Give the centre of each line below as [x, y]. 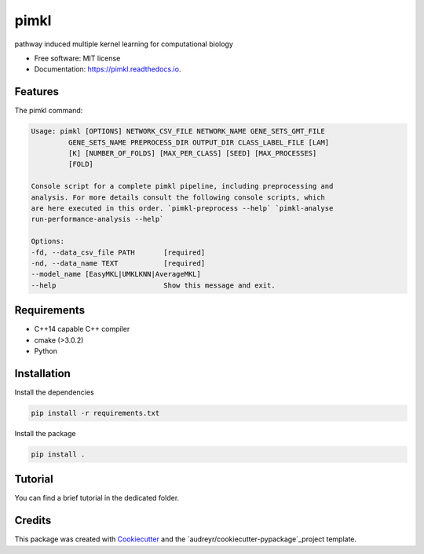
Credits [33, 521]
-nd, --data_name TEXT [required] [118, 263]
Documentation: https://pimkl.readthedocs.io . [108, 69]
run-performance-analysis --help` [97, 219]
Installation [42, 373]
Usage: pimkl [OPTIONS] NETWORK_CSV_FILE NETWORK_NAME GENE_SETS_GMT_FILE [178, 131]
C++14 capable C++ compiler [82, 329]
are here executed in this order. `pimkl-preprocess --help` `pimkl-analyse [182, 208]
